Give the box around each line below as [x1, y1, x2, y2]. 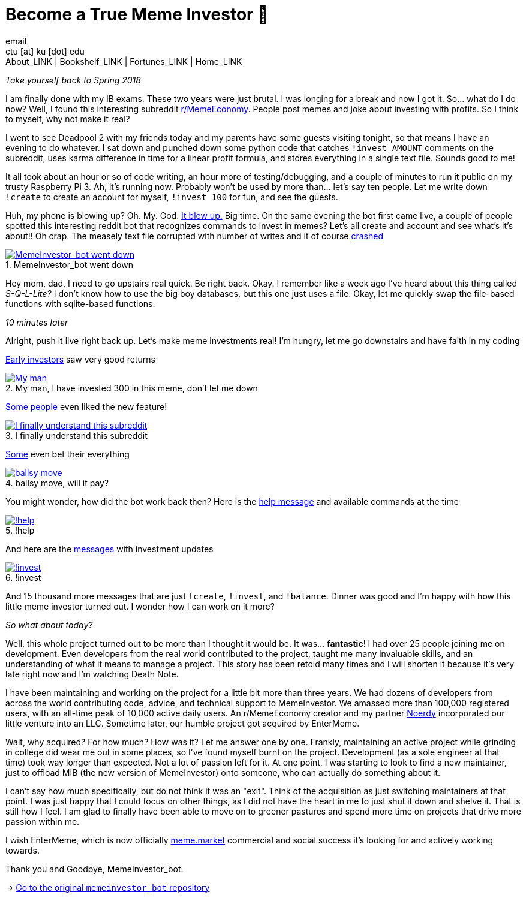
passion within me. [5, 816, 80, 827]
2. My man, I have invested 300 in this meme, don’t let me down [5, 382, 258, 393]
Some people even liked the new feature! [5, 401, 167, 412]
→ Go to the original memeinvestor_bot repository [5, 882, 210, 893]
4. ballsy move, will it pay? [5, 477, 109, 488]
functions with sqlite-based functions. [5, 298, 155, 309]
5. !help [5, 525, 35, 535]
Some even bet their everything [5, 448, 130, 459]
